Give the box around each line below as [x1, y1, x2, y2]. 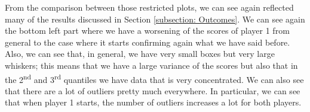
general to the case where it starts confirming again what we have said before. [5, 36, 290, 48]
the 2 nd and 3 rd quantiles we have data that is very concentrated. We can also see [5, 71, 304, 85]
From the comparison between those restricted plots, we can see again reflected [5, 1, 294, 13]
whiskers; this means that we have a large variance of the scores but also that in [5, 59, 298, 71]
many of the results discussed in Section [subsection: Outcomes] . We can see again [5, 12, 305, 25]
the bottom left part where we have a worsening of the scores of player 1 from [5, 24, 290, 37]
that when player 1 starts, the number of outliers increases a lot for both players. [5, 96, 302, 108]
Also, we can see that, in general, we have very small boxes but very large [5, 47, 275, 60]
